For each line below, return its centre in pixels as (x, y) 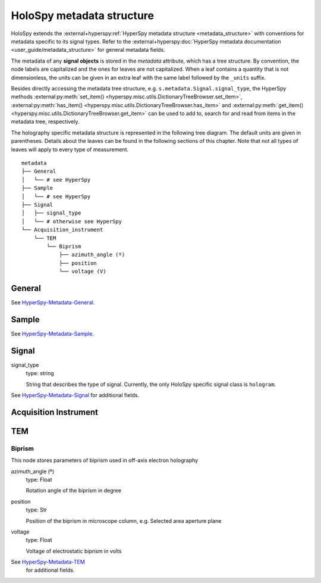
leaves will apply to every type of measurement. (70, 149)
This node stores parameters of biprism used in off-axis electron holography (105, 460)
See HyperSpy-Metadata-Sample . (53, 333)
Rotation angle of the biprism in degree (74, 491)
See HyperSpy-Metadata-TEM (48, 562)
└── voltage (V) (83, 272)
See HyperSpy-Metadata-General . (53, 303)
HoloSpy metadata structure (83, 15)
